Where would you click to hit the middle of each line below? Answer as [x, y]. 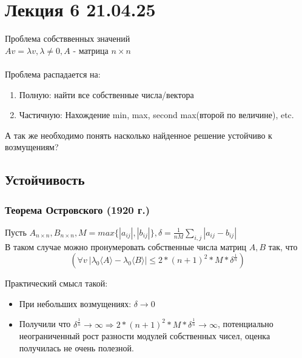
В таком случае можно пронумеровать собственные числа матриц [126, 246]
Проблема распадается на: [53, 74]
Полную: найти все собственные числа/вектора [106, 94]
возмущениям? [32, 147]
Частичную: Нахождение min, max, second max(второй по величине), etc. [156, 115]
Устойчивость [45, 180]
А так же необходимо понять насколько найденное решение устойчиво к [139, 135]
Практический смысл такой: [56, 283]
